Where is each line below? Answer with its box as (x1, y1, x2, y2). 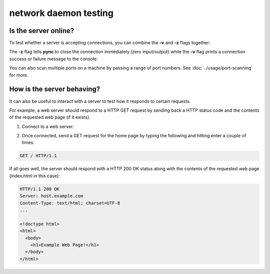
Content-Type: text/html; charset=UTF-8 (19, 200, 120, 206)
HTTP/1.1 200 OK (19, 186, 60, 192)
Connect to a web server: (21, 123, 74, 129)
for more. (9, 72, 28, 78)
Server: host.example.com (19, 193, 83, 199)
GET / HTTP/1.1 (19, 153, 57, 159)
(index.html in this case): (9, 173, 60, 179)
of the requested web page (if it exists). (9, 114, 91, 120)
